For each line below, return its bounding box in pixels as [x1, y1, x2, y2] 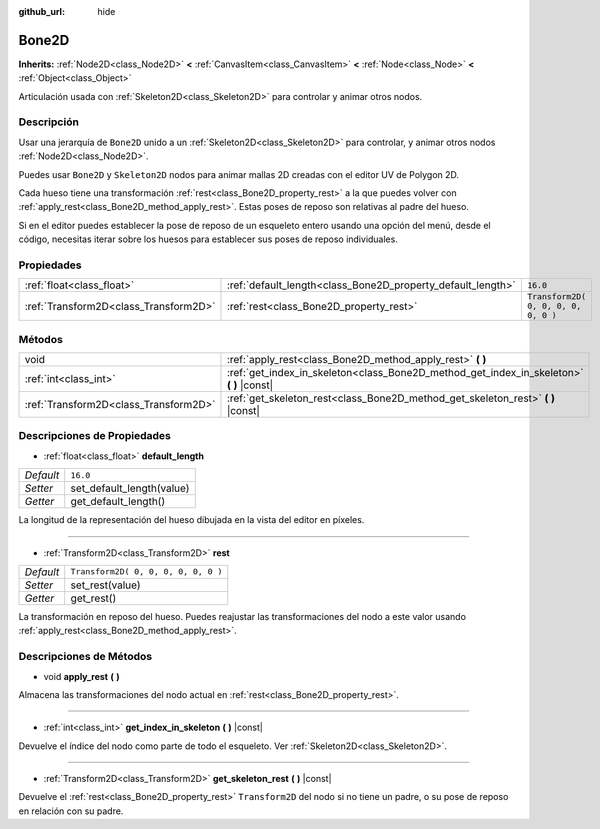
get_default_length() [70, 495, 166, 509]
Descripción [18, 115, 80, 129]
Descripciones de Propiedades [18, 429, 172, 443]
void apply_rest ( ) [43, 670, 120, 682]
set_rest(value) [70, 578, 141, 592]
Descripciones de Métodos [18, 650, 153, 664]
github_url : [18, 6, 65, 17]
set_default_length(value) [70, 481, 190, 495]
